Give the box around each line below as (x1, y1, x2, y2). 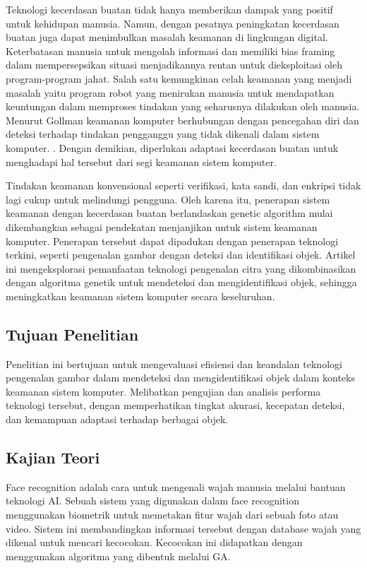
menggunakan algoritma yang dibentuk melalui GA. (6, 548, 231, 563)
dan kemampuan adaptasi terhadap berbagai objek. (6, 412, 229, 427)
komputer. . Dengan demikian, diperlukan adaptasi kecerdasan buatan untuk (6, 140, 339, 155)
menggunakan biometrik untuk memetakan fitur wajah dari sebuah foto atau (6, 507, 339, 522)
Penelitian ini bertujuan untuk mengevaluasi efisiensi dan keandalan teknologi (6, 356, 342, 371)
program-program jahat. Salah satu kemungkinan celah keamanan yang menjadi (6, 71, 352, 85)
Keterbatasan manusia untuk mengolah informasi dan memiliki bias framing (6, 43, 335, 58)
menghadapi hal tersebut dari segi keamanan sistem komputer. (6, 154, 277, 169)
